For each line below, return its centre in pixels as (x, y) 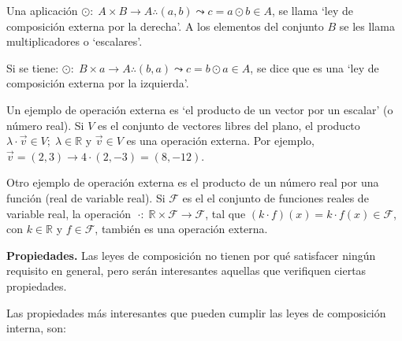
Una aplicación (42, 10)
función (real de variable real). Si (86, 197)
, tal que (225, 213)
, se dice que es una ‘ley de (315, 67)
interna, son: (36, 328)
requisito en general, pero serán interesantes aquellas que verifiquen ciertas (186, 271)
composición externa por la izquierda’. (98, 83)
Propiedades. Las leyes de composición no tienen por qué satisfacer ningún (191, 255)
